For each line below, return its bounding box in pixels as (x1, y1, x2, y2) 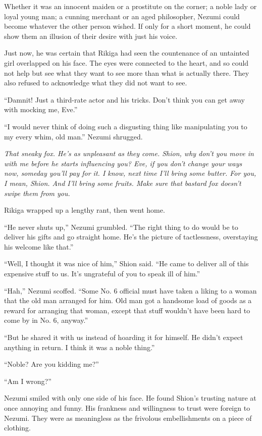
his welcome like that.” (4, 241, 74, 252)
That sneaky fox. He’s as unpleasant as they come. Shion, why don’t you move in (4, 148, 254, 159)
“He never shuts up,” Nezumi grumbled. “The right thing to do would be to (4, 221, 238, 232)
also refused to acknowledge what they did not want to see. (4, 77, 187, 88)
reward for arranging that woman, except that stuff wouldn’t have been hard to (4, 305, 250, 315)
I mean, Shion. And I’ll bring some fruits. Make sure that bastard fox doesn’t (4, 177, 241, 188)
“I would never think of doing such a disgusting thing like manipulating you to (4, 121, 247, 131)
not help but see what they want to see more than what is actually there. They (4, 67, 249, 78)
